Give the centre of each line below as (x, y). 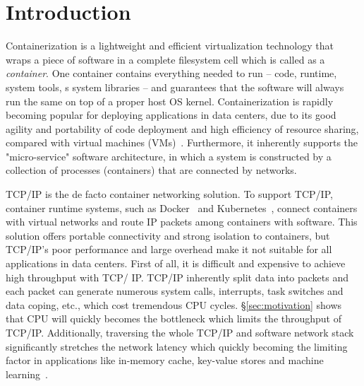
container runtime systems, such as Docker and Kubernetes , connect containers (182, 207)
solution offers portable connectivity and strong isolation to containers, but (168, 235)
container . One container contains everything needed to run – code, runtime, (171, 73)
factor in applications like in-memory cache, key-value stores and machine (165, 360)
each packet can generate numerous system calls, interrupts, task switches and (175, 291)
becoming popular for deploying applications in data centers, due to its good (171, 115)
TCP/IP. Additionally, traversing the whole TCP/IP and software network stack (180, 332)
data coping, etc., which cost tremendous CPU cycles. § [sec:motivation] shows (174, 304)
